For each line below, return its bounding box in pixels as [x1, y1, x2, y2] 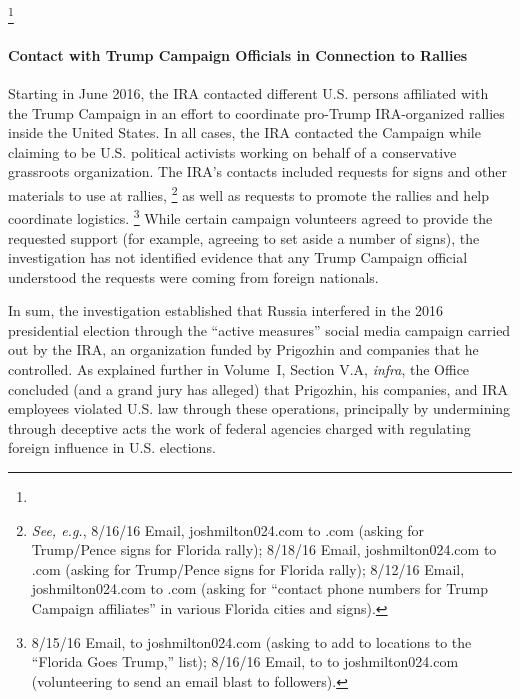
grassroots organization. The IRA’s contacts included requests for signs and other [8, 161, 507, 182]
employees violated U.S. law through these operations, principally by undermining [8, 398, 511, 419]
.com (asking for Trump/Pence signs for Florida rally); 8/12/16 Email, [31, 558, 465, 579]
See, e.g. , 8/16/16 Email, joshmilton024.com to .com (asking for [31, 519, 425, 540]
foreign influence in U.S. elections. [8, 437, 216, 458]
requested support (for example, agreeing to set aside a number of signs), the [8, 227, 480, 248]
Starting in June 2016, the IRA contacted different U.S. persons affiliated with [8, 83, 489, 104]
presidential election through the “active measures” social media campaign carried [8, 319, 511, 340]
